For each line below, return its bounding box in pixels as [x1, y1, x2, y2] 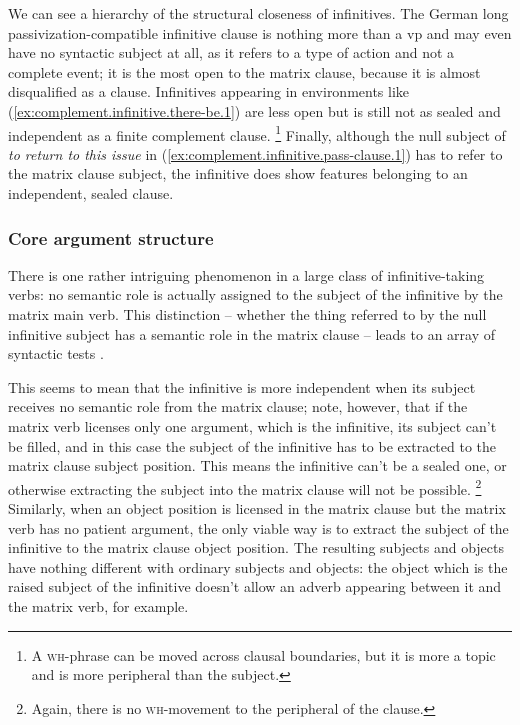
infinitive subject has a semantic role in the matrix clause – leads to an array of [8, 323, 496, 344]
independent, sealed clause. [8, 183, 174, 203]
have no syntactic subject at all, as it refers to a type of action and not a [8, 42, 455, 63]
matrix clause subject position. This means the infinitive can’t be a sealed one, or [8, 455, 507, 476]
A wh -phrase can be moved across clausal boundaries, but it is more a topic [31, 644, 496, 665]
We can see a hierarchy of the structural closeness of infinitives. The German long [8, 3, 509, 23]
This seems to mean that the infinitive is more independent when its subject [8, 376, 476, 397]
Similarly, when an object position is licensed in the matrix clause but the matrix [8, 498, 506, 518]
